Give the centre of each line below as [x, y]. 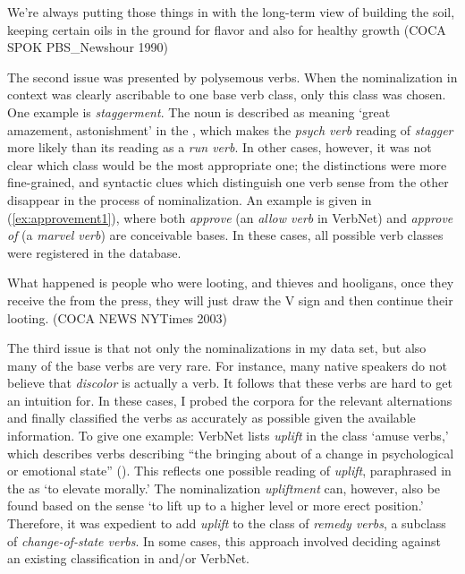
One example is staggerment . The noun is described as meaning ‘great [199, 111]
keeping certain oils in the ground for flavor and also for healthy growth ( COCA [227, 29]
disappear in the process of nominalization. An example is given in [190, 199]
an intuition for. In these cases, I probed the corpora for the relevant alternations [230, 400]
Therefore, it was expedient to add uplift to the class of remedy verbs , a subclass [227, 523]
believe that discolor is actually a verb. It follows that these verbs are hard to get [230, 383]
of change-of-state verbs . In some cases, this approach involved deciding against [224, 540]
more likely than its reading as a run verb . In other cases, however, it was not [220, 147]
